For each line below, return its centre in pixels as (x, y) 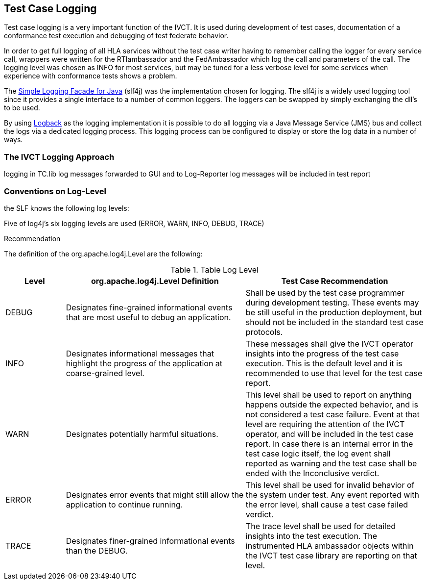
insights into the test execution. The (311, 536)
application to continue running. (124, 504)
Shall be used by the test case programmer (325, 292)
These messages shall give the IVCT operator (330, 343)
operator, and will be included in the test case (330, 434)
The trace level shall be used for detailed (321, 526)
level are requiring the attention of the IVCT (325, 424)
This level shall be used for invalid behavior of (330, 485)
